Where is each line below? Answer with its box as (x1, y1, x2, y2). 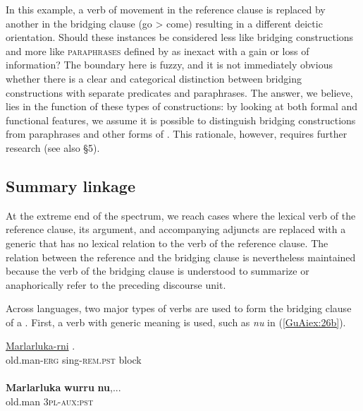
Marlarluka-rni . (6, 338, 75, 353)
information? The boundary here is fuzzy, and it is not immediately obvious (6, 57, 333, 72)
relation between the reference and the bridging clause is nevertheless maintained (6, 249, 356, 264)
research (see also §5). (6, 140, 100, 155)
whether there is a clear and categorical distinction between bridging (6, 71, 302, 85)
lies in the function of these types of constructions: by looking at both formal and (6, 99, 358, 114)
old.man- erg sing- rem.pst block (6, 352, 142, 367)
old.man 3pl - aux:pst (6, 393, 94, 408)
